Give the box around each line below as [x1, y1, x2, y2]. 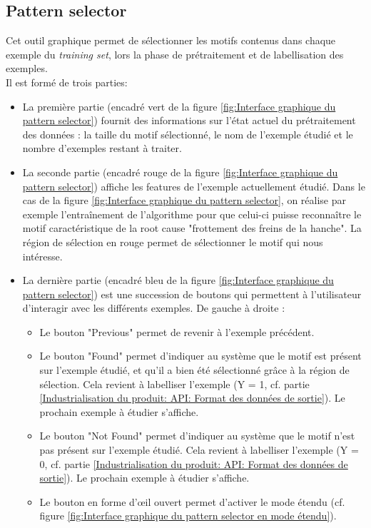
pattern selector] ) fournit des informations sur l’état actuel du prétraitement [22, 113, 356, 128]
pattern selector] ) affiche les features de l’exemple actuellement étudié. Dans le [22, 178, 365, 193]
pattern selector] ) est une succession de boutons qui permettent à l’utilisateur [22, 286, 362, 301]
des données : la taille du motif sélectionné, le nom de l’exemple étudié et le [22, 126, 353, 141]
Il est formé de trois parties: [6, 74, 128, 89]
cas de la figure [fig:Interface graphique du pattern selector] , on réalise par [22, 193, 346, 208]
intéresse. [22, 248, 63, 263]
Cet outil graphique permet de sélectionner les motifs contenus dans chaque [6, 33, 336, 48]
